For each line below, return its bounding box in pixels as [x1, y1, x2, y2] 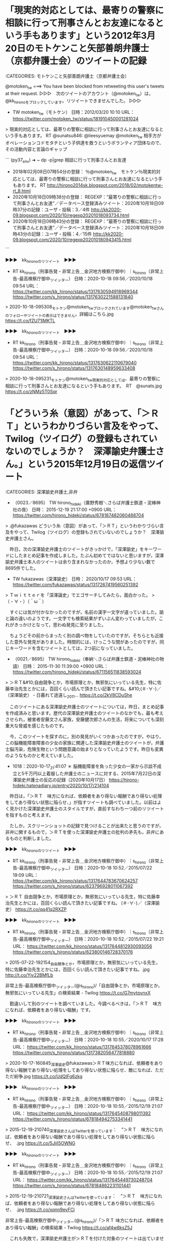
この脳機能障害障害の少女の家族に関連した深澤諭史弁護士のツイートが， [5, 740, 155, 746]
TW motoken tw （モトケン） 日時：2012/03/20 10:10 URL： [12, 109, 135, 116]
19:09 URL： [12, 872, 39, 878]
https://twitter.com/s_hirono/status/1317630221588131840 [12, 294, 134, 300]
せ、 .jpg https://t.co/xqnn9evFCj [5, 1206, 75, 1213]
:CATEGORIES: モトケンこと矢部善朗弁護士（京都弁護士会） [5, 73, 130, 79]
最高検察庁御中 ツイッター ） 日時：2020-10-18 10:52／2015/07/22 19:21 [19, 936, 164, 943]
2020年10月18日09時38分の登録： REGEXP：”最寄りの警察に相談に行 [12, 193, 157, 200]
